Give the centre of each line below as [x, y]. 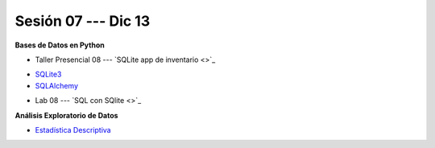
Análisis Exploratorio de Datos [66, 115]
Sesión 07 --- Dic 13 [83, 21]
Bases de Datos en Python [60, 45]
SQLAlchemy [57, 85]
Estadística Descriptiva [73, 129]
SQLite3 [48, 74]
